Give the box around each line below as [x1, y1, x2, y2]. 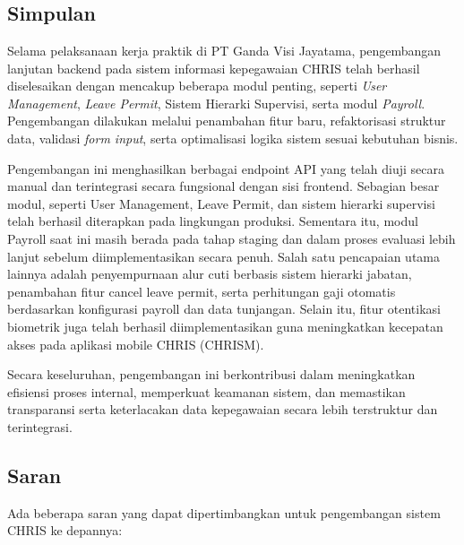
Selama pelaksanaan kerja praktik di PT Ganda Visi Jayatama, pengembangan [7, 41, 442, 59]
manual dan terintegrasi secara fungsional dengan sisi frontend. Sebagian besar [7, 177, 440, 195]
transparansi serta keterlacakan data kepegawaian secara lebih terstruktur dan [7, 400, 438, 419]
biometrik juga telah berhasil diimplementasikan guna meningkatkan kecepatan [7, 316, 443, 335]
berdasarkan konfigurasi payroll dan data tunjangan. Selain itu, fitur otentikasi [7, 299, 441, 318]
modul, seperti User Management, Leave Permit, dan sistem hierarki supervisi [7, 194, 435, 212]
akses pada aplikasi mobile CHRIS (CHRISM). [7, 334, 264, 353]
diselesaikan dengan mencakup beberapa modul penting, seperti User [7, 76, 387, 95]
